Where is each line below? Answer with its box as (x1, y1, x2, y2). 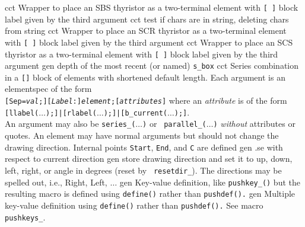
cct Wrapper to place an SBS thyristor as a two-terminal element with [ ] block (5, 1, 298, 13)
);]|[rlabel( (46, 108, 97, 117)
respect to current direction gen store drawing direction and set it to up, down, (5, 152, 293, 165)
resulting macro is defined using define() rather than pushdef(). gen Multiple (5, 187, 296, 200)
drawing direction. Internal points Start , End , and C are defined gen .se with (5, 140, 283, 153)
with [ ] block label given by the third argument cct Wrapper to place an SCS (5, 36, 293, 48)
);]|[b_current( (103, 108, 168, 117)
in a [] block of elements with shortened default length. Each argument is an (5, 71, 285, 83)
